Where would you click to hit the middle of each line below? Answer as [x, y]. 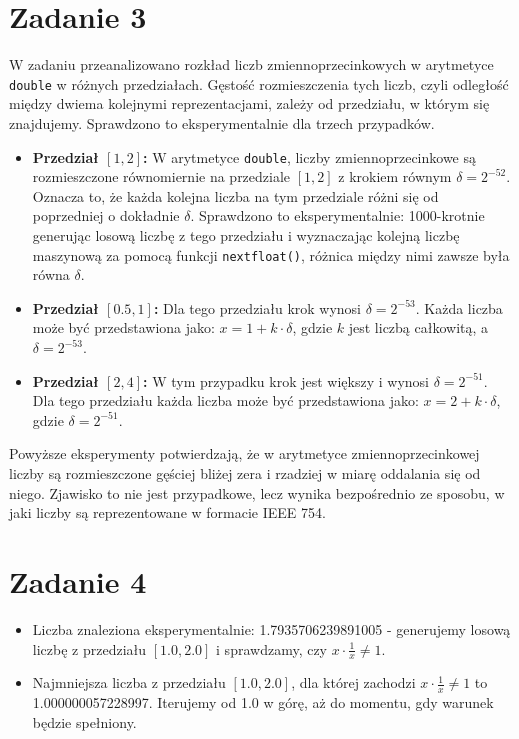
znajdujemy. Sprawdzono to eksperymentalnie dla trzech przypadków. [222, 122]
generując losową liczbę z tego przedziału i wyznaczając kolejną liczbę [246, 235]
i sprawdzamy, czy [272, 648]
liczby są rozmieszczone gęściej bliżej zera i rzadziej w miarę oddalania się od [245, 473]
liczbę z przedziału [89, 648]
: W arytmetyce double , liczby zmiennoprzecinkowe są [310, 156]
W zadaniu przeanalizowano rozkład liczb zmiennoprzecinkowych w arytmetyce [251, 64]
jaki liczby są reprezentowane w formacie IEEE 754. [167, 512]
